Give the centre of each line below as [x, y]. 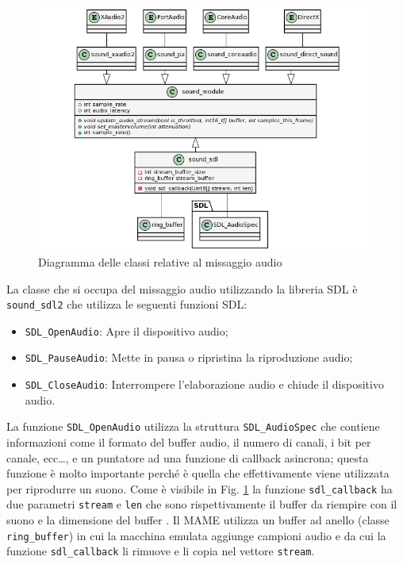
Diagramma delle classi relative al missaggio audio [160, 261]
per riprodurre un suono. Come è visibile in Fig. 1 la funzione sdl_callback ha [200, 488]
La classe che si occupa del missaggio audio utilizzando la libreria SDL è [182, 288]
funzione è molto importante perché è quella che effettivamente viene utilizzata [198, 473]
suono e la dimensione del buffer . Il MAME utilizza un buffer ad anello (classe [198, 520]
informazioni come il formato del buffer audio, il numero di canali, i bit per [189, 442]
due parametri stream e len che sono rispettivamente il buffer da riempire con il [202, 504]
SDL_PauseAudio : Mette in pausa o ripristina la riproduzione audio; [189, 357]
